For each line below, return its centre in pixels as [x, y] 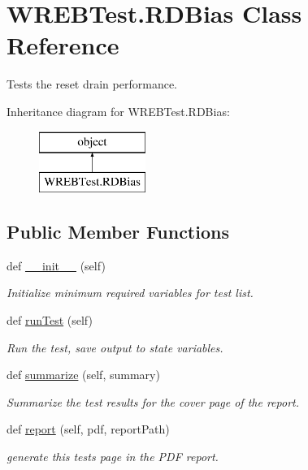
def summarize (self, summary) [83, 375]
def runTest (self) [50, 320]
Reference [63, 45]
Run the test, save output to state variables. [115, 347]
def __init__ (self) [56, 265]
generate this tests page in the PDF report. [113, 457]
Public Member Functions [118, 232]
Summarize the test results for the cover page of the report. [153, 401]
